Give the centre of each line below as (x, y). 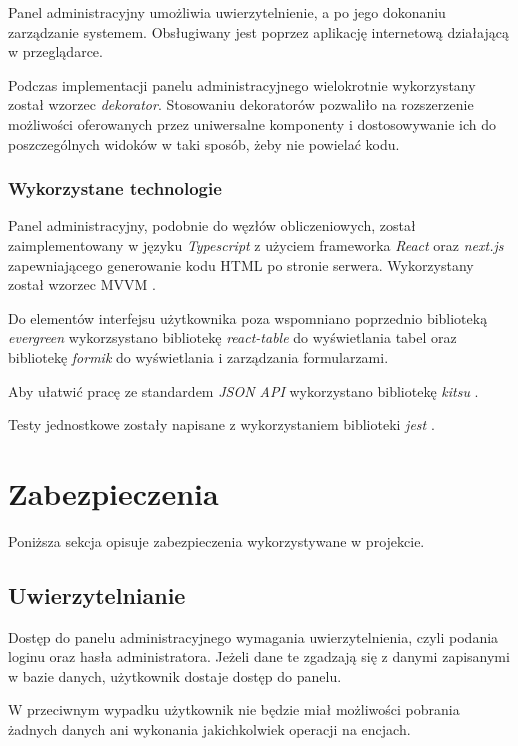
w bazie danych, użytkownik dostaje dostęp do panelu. (175, 675)
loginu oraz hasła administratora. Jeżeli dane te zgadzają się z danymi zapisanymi (259, 656)
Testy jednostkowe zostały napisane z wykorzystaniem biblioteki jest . (221, 424)
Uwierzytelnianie (97, 594)
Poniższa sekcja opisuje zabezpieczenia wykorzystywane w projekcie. (216, 540)
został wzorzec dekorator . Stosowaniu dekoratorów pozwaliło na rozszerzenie (241, 104)
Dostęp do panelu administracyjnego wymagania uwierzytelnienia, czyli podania (253, 636)
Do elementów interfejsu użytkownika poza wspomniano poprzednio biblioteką (248, 317)
